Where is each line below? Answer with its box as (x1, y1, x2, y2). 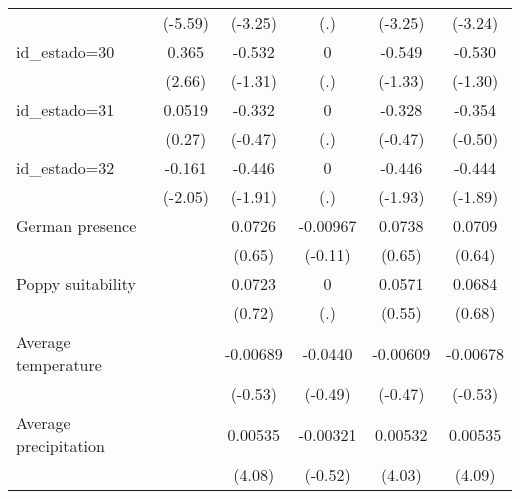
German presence (16, 214, 137, 237)
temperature (16, 353, 102, 376)
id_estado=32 (16, 156, 115, 179)
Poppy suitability (16, 272, 136, 295)
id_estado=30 (16, 40, 115, 63)
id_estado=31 (16, 98, 115, 121)
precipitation (16, 434, 105, 457)
